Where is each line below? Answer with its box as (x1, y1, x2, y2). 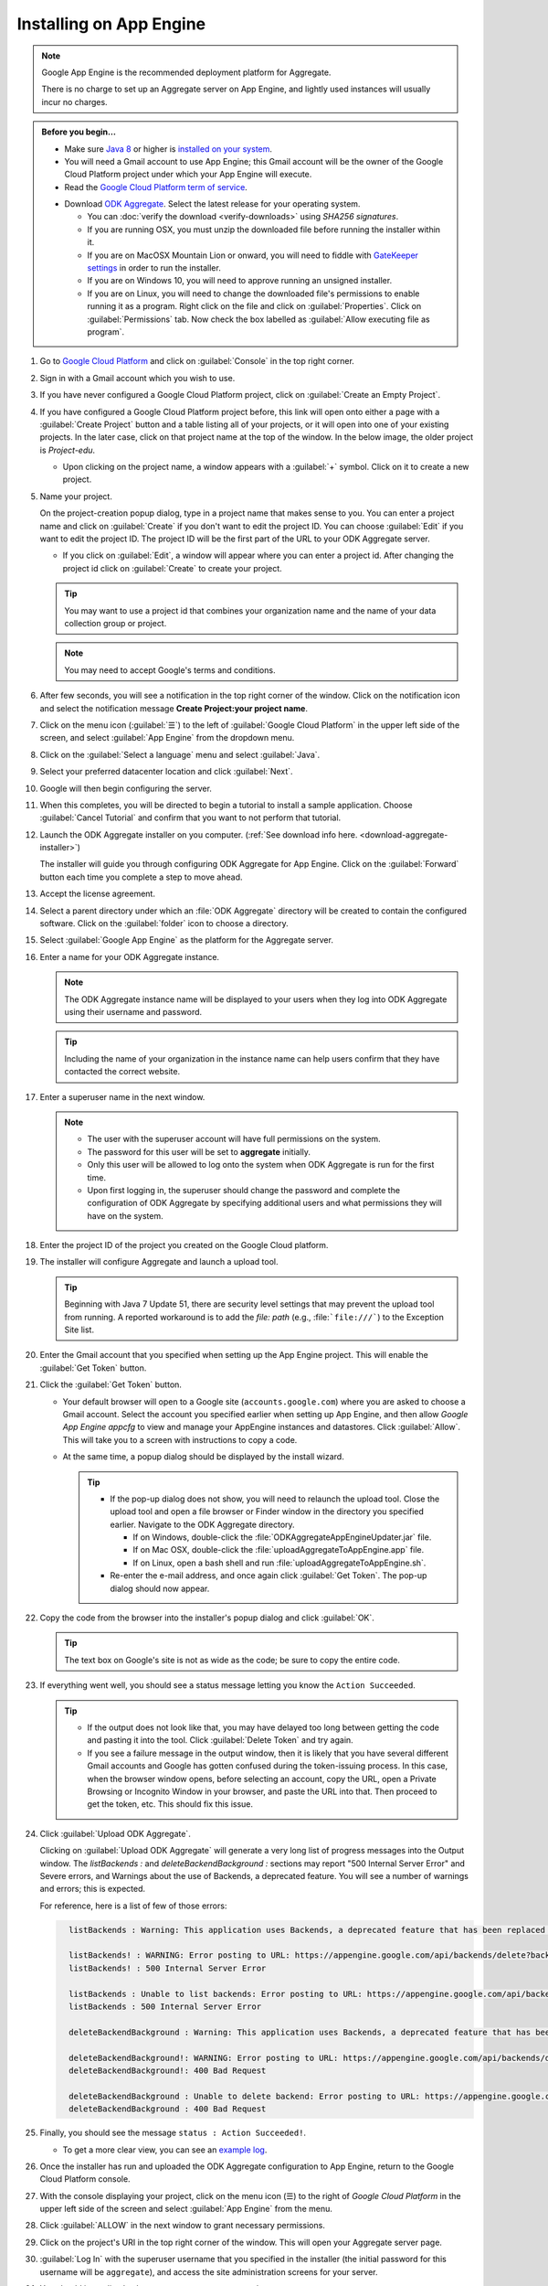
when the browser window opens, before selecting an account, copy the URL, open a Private (87, 1773, 437, 1784)
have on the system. (87, 1210, 163, 1221)
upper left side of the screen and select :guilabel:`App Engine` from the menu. (39, 2204, 333, 2215)
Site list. (64, 1324, 95, 1335)
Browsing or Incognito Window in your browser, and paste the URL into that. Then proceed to (87, 1786, 437, 1797)
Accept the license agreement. (39, 888, 155, 900)
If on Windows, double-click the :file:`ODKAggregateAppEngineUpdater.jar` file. (132, 1532, 432, 1543)
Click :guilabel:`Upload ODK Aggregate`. (39, 1828, 191, 1839)
